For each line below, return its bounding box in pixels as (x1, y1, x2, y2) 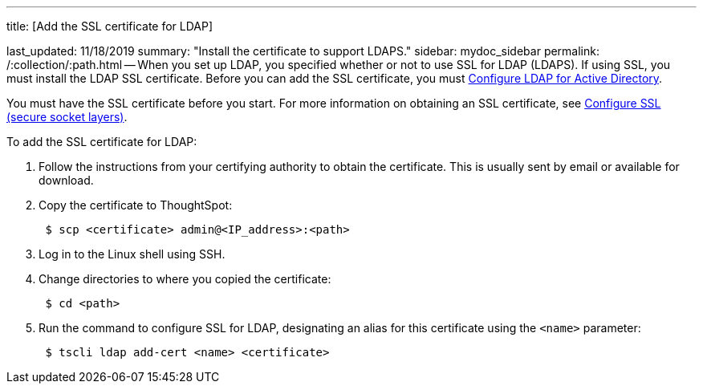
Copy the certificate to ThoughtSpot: (39, 198, 233, 212)
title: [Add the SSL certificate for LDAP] (6, 19, 213, 33)
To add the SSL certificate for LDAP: (6, 135, 197, 148)
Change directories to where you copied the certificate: (39, 272, 331, 286)
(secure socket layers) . (6, 110, 128, 124)
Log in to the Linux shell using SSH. (39, 247, 226, 261)
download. (39, 173, 94, 187)
